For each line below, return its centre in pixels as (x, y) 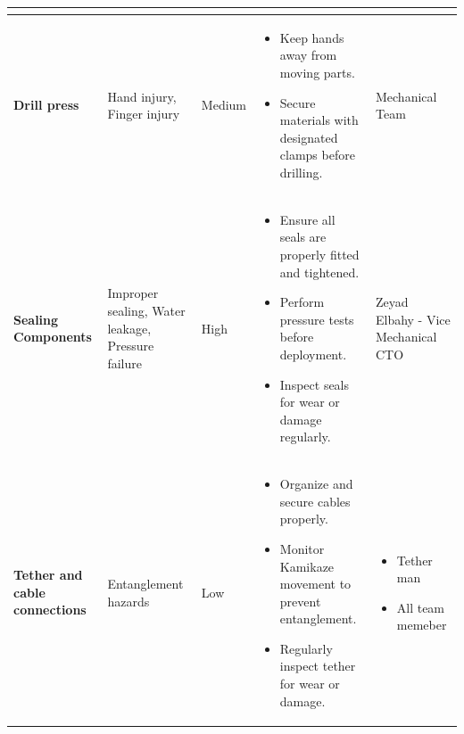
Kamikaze (307, 566)
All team (421, 607)
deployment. (313, 354)
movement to (315, 584)
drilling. (301, 172)
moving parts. (317, 72)
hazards (128, 601)
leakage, (129, 328)
